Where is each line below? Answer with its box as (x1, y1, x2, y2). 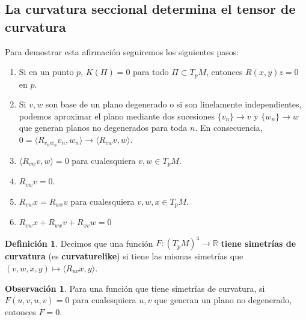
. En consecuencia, (195, 121, 263, 134)
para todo (133, 65, 169, 78)
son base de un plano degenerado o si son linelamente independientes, (45, 98, 302, 110)
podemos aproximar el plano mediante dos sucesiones (19, 109, 215, 122)
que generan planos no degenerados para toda (19, 121, 188, 134)
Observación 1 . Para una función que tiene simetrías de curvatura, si (5, 282, 265, 294)
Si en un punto (19, 65, 74, 78)
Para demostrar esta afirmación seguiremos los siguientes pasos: (5, 45, 239, 58)
